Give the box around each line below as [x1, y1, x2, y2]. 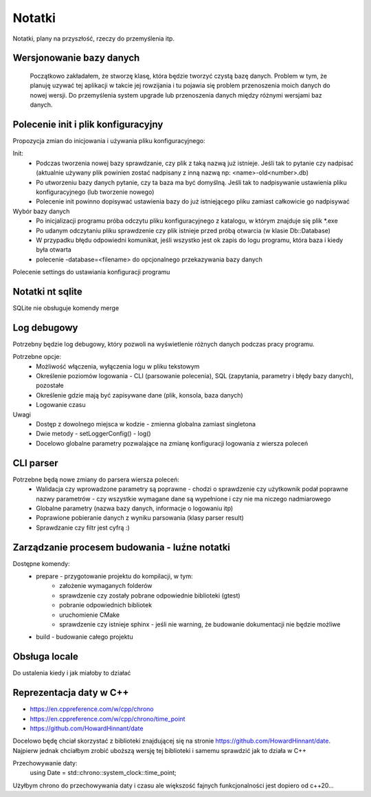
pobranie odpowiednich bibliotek [59, 601, 153, 609]
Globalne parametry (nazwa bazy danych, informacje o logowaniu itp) [36, 504, 234, 512]
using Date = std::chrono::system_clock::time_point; [30, 769, 177, 777]
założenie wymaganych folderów [59, 582, 153, 590]
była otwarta [36, 245, 71, 254]
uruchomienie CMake [59, 611, 120, 619]
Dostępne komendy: [12, 559, 70, 567]
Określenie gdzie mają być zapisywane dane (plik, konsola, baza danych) [36, 391, 243, 399]
